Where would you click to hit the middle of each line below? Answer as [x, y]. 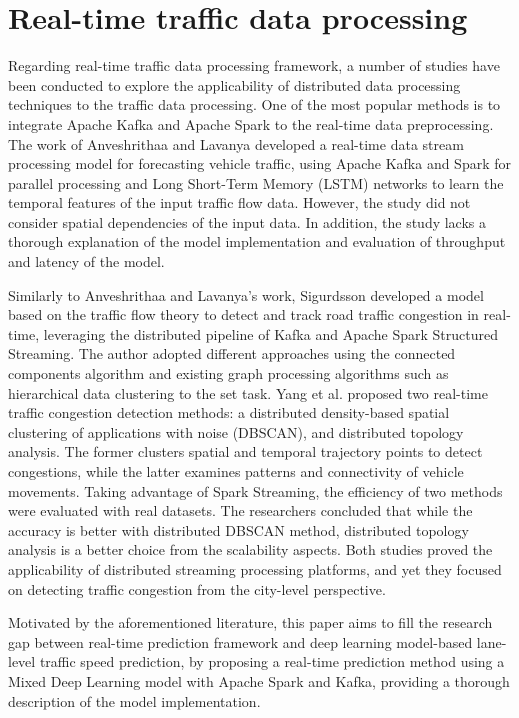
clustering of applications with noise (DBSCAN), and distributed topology [236, 431]
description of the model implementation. [134, 700]
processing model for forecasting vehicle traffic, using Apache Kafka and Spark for [260, 163]
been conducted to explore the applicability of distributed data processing [234, 84]
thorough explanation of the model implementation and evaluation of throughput [257, 241]
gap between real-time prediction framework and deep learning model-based [240, 641]
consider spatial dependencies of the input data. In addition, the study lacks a [247, 221]
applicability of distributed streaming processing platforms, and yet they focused [255, 568]
